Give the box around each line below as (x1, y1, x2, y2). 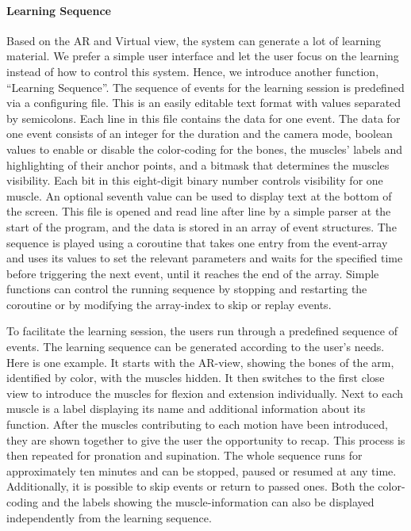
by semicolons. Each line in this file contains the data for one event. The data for (6, 109, 401, 126)
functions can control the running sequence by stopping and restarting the (6, 281, 367, 297)
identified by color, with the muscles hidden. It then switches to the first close (6, 369, 385, 386)
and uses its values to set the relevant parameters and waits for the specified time (6, 250, 403, 266)
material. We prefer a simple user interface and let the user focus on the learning (6, 48, 399, 64)
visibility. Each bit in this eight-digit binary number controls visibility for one (6, 172, 383, 189)
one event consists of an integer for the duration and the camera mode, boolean (6, 125, 393, 142)
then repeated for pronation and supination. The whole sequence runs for (6, 447, 363, 464)
